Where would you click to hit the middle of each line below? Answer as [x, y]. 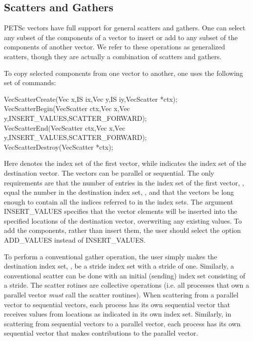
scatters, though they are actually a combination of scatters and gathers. [113, 56]
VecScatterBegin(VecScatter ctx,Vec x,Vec [67, 108]
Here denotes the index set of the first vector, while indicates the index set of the [125, 163]
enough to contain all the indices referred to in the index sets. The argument [119, 201]
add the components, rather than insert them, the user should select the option [123, 230]
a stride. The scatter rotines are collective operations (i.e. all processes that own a [126, 285]
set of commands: [30, 82]
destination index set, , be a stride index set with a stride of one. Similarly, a [119, 266]
